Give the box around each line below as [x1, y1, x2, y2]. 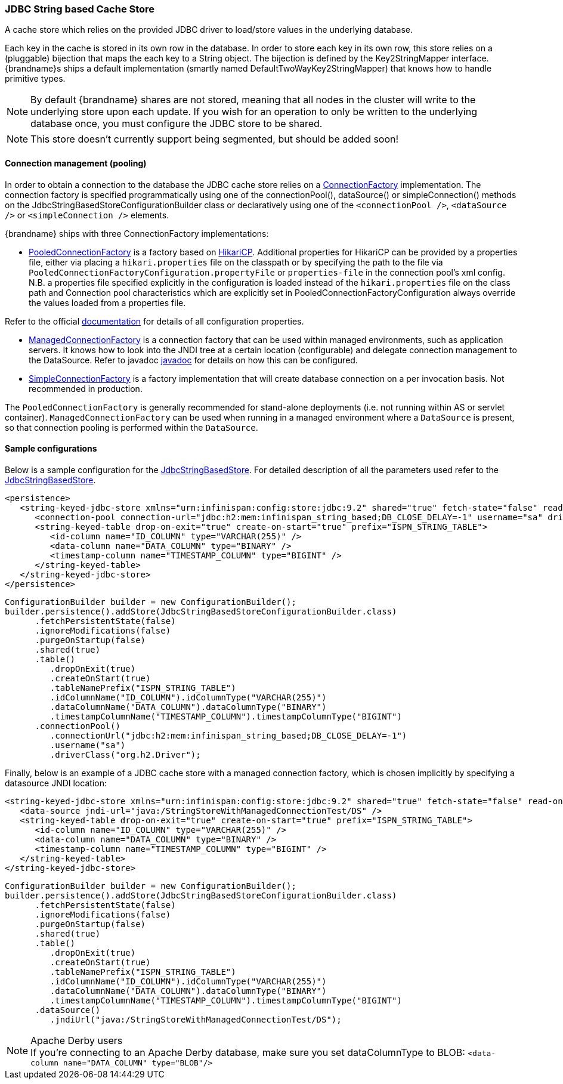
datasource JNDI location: [5, 777, 107, 788]
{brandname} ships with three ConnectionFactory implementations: [5, 228, 269, 239]
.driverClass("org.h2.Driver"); [50, 749, 201, 759]
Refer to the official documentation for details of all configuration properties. [5, 316, 304, 326]
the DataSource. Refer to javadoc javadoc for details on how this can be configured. [29, 354, 358, 365]
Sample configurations [5, 443, 97, 454]
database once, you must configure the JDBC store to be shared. [30, 118, 323, 130]
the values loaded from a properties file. [29, 297, 186, 308]
